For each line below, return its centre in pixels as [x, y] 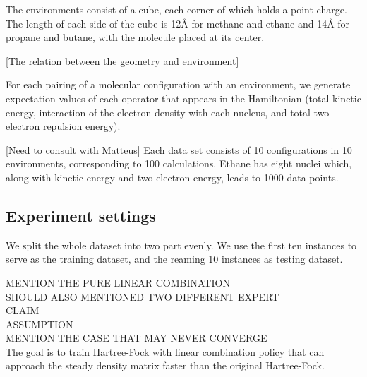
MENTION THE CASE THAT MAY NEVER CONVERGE [137, 338]
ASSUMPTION [40, 324]
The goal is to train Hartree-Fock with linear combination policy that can [165, 351]
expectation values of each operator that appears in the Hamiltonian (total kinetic [183, 98]
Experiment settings [81, 215]
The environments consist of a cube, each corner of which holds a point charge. [176, 9]
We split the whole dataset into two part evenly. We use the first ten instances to [181, 245]
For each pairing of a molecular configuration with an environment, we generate [178, 84]
